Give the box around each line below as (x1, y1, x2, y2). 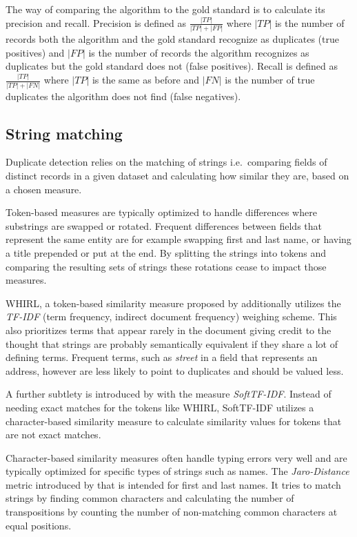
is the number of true (225, 72, 315, 87)
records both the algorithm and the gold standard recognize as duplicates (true (6, 32, 339, 46)
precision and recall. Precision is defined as (6, 15, 186, 30)
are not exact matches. (6, 427, 101, 442)
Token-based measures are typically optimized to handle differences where (6, 205, 317, 219)
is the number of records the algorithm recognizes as (88, 45, 309, 59)
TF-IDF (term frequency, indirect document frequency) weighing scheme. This (6, 309, 337, 324)
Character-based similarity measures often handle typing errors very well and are (6, 450, 347, 465)
